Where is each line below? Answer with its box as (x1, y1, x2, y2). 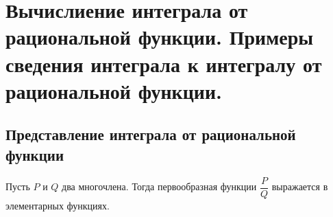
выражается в (271, 179, 328, 193)
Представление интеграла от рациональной (5, 124, 296, 145)
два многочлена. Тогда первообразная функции (62, 179, 257, 193)
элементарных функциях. (5, 198, 110, 212)
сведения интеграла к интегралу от (5, 49, 322, 78)
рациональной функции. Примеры (5, 23, 314, 51)
